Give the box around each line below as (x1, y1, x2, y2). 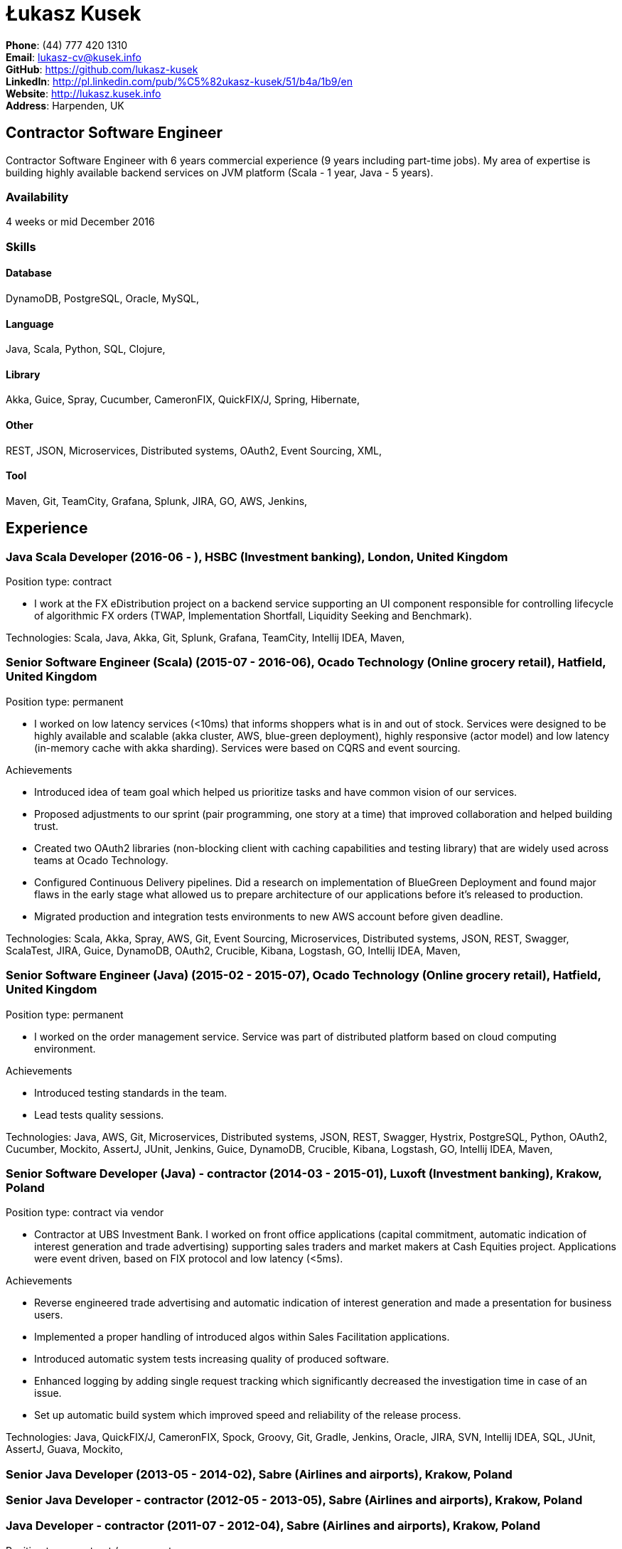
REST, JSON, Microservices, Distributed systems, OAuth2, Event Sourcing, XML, (6, 444, 382, 457)
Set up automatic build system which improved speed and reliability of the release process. (34, 1409, 461, 1422)
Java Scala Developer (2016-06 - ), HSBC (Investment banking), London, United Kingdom (6, 549, 508, 564)
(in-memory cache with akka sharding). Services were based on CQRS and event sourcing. (34, 741, 461, 754)
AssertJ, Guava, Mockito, (6, 1443, 124, 1456)
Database (6, 267, 52, 280)
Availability (6, 189, 69, 204)
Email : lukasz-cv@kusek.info (6, 50, 141, 63)
